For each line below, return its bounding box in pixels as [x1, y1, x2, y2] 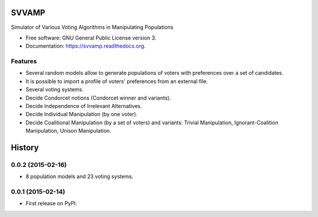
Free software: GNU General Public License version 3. [25, 34, 157, 41]
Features [11, 57, 37, 65]
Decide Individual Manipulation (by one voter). [25, 111, 138, 118]
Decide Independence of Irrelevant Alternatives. [25, 103, 143, 109]
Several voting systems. [25, 86, 84, 93]
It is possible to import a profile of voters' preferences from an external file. [25, 77, 208, 85]
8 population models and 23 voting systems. [25, 173, 134, 180]
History [11, 142, 39, 153]
